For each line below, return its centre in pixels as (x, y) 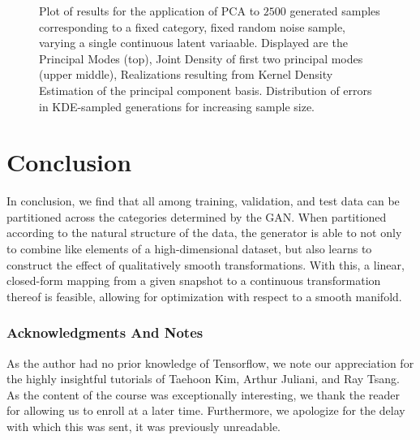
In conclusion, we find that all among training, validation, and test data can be (203, 201)
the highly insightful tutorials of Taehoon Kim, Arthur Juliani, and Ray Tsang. (203, 379)
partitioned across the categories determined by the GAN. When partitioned (197, 216)
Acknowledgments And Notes (105, 332)
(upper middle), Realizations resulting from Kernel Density (186, 74)
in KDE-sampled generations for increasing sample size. (177, 106)
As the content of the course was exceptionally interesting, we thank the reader (203, 394)
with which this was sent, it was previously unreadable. (144, 427)
